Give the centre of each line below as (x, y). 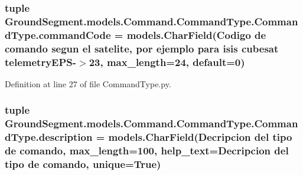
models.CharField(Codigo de (196, 34)
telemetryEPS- (41, 62)
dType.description (49, 137)
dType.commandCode (58, 34)
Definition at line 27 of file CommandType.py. (88, 83)
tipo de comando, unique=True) (83, 164)
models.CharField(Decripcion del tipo (200, 137)
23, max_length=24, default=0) (167, 62)
